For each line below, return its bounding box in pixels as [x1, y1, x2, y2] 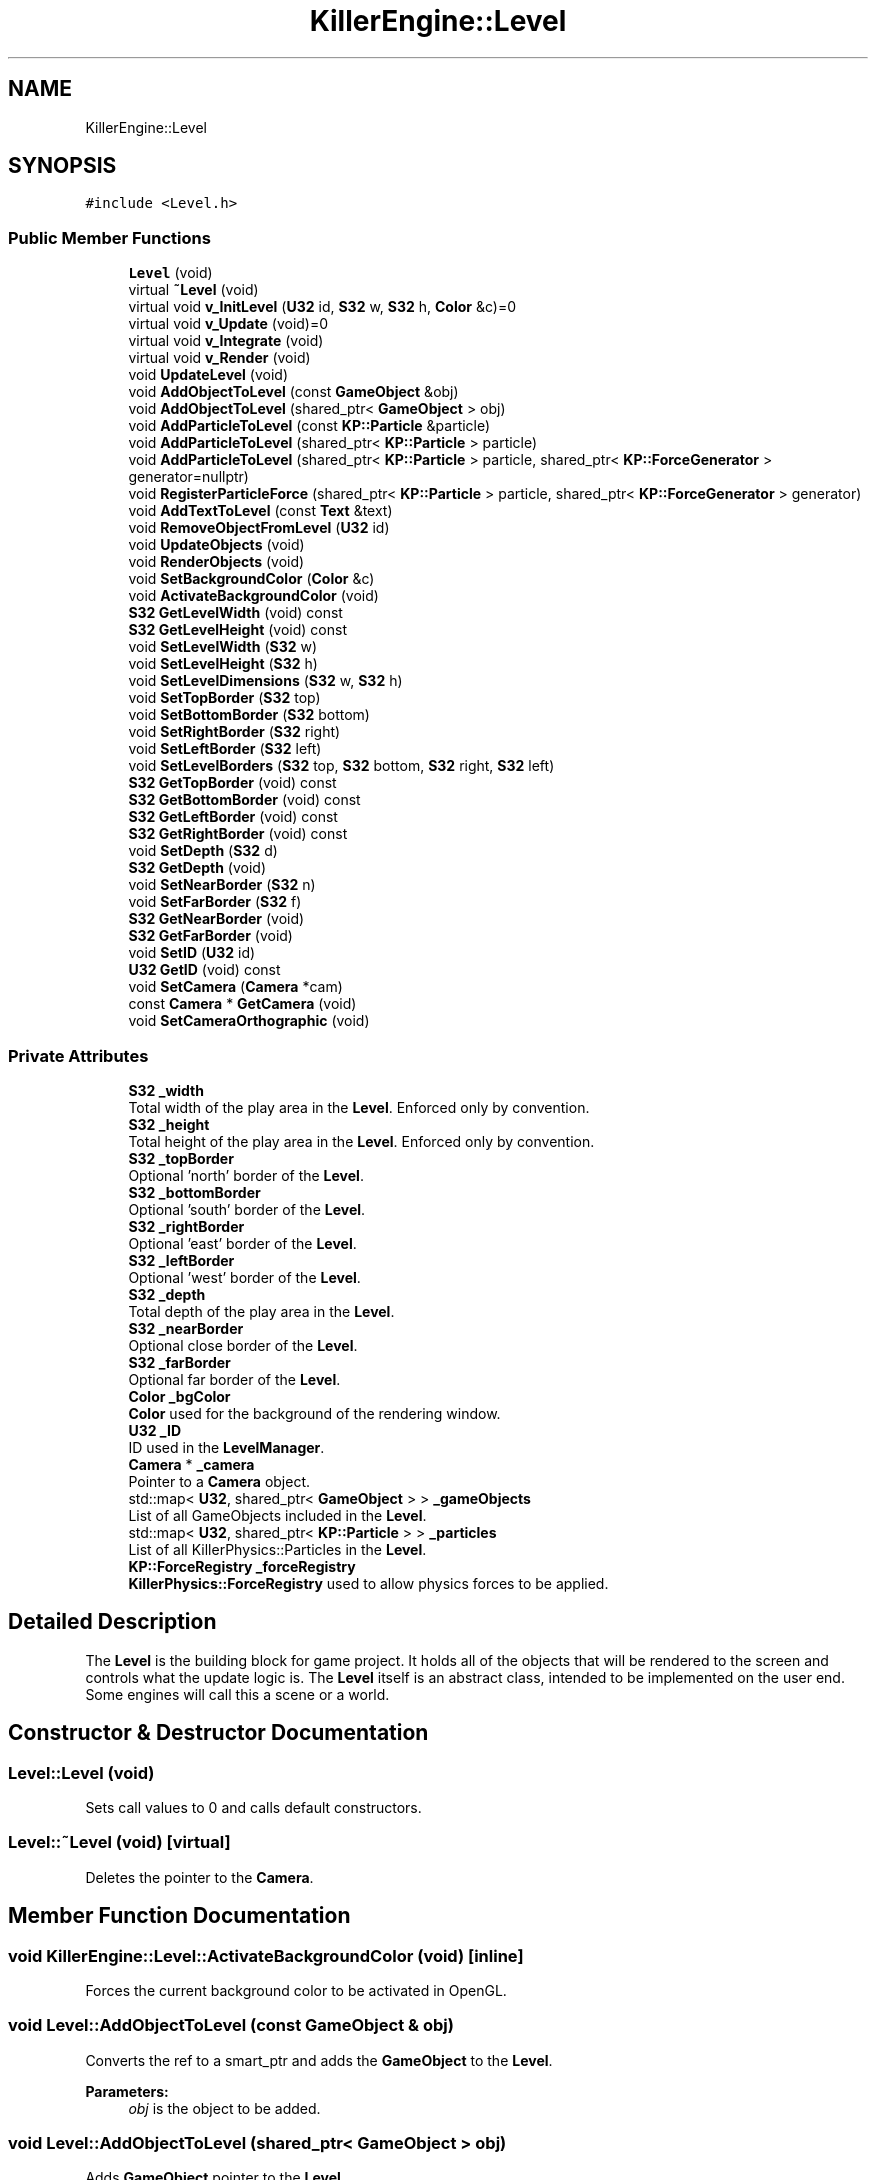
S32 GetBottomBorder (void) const [128, 791, 361, 809]
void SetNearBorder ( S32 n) [128, 876, 316, 894]
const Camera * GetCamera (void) [128, 995, 357, 1013]
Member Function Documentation [8, 1903, 351, 1929]
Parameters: [85, 2082, 169, 2100]
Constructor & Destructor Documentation [8, 1720, 429, 1746]
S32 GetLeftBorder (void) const [128, 808, 338, 826]
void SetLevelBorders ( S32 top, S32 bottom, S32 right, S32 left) [128, 757, 555, 775]
